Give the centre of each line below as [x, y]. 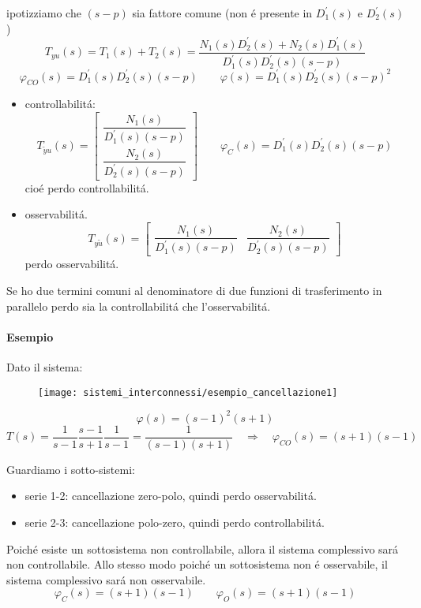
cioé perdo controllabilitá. [87, 187]
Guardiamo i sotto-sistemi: [71, 469]
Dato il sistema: [45, 367]
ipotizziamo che [44, 13]
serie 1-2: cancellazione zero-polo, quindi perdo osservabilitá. [171, 496]
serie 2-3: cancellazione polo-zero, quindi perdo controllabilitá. [175, 522]
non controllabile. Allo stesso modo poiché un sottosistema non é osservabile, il [197, 564]
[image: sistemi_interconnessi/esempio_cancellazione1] [188, 392]
